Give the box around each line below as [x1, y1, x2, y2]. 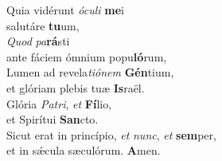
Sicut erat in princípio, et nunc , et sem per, [6, 126, 216, 143]
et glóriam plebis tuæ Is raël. [6, 79, 145, 96]
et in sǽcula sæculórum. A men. [6, 142, 161, 159]
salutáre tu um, [6, 17, 80, 33]
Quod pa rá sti [6, 33, 70, 49]
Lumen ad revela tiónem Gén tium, [6, 64, 174, 80]
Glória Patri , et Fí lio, [6, 95, 112, 112]
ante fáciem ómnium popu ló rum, [6, 48, 167, 65]
